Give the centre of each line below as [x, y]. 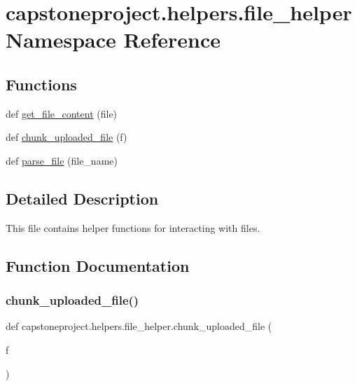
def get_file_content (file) [62, 113]
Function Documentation [98, 265]
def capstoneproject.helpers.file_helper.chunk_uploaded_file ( [139, 326]
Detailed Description [82, 198]
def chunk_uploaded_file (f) [66, 137]
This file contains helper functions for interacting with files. [133, 227]
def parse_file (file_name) [62, 160]
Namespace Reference [113, 40]
